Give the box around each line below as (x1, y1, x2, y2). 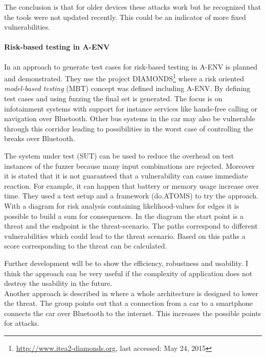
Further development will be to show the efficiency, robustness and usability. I (4, 257, 249, 268)
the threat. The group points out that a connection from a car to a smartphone (4, 298, 253, 308)
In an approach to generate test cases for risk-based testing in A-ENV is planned (4, 61, 258, 72)
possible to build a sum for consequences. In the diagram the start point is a (4, 210, 244, 221)
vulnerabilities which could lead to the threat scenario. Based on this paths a (4, 230, 246, 241)
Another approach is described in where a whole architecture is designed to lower (4, 287, 258, 298)
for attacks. (4, 318, 39, 328)
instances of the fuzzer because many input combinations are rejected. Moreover (4, 160, 255, 171)
